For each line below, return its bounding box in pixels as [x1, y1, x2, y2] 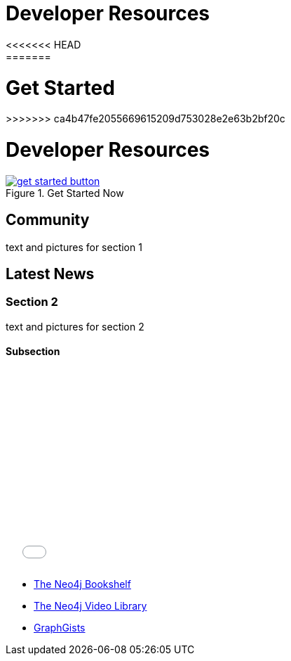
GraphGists [34, 622, 86, 634]
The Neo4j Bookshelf [34, 578, 131, 591]
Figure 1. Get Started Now [6, 186, 124, 199]
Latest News [6, 265, 95, 283]
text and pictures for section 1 [6, 240, 142, 253]
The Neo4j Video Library [34, 600, 147, 612]
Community [6, 211, 90, 229]
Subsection [6, 345, 60, 358]
